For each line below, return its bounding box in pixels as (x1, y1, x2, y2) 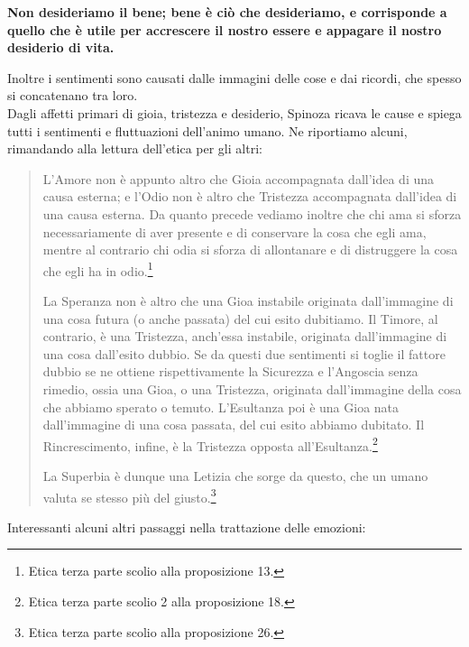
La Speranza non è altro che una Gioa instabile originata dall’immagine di (42, 291, 454, 310)
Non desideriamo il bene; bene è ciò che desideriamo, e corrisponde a (7, 3, 447, 21)
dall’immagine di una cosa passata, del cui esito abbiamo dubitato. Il (42, 415, 425, 434)
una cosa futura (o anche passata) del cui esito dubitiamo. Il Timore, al (42, 309, 438, 328)
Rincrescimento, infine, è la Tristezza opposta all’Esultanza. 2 (42, 433, 378, 455)
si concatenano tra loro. (7, 86, 138, 105)
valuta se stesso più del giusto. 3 (42, 485, 216, 506)
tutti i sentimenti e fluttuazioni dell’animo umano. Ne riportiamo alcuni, (7, 121, 408, 140)
